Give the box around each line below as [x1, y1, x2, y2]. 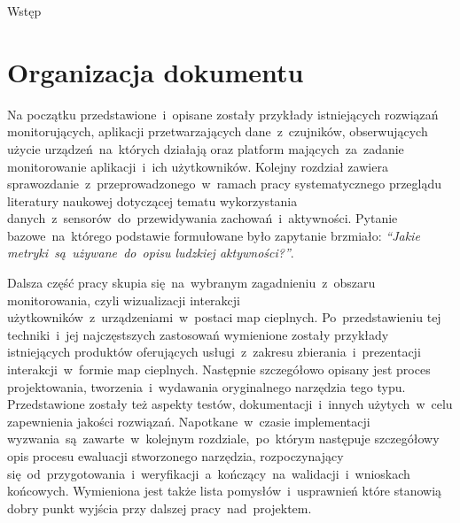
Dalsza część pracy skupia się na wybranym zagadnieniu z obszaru [7, 273, 376, 292]
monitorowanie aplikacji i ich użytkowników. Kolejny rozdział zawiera [7, 157, 388, 175]
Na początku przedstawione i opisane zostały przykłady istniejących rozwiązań [7, 104, 439, 123]
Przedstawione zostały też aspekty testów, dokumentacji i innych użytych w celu [7, 395, 453, 413]
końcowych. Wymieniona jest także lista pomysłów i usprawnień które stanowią [7, 481, 442, 500]
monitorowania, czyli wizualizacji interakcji [7, 290, 240, 309]
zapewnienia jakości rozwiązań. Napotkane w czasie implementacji [7, 411, 370, 430]
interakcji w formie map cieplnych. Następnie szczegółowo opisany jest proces [7, 360, 431, 379]
